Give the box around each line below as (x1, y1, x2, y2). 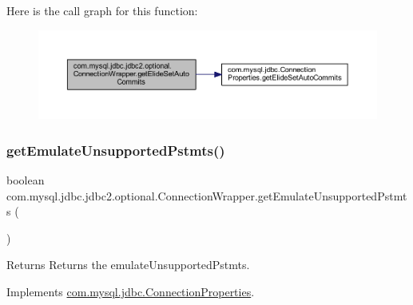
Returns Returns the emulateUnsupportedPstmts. (6, 256, 250, 273)
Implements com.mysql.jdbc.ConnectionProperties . (6, 283, 255, 299)
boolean (6, 171, 45, 188)
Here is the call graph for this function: (6, 2, 198, 18)
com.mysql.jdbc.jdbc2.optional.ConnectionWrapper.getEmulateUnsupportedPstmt (6, 187, 407, 204)
